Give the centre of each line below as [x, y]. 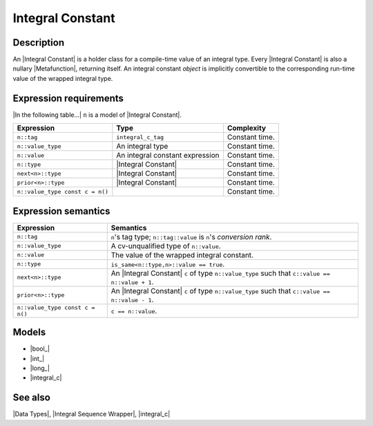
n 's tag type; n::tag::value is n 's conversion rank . [191, 237]
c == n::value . [134, 311]
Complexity [246, 128]
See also [32, 398]
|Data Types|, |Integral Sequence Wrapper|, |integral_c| [92, 414]
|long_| [40, 368]
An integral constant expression [168, 156]
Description [39, 43]
